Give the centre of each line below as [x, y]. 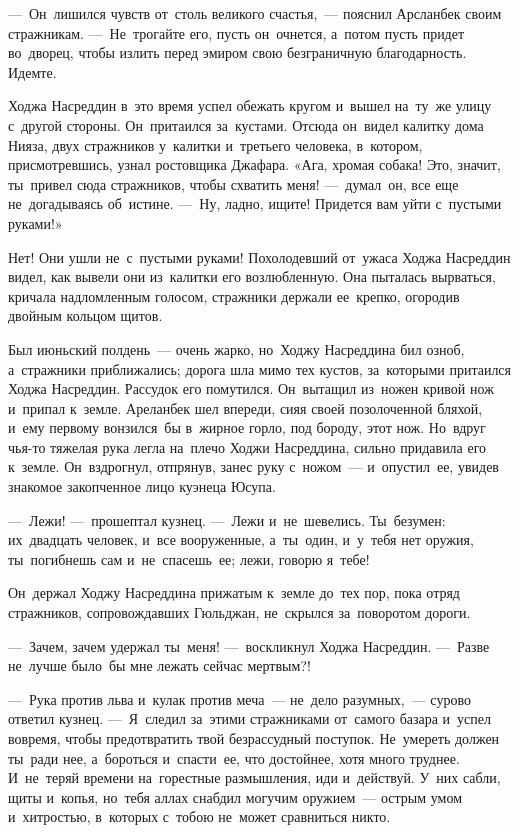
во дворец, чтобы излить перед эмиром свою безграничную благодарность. [237, 52]
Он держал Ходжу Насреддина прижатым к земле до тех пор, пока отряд [234, 592]
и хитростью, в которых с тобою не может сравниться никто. [199, 816]
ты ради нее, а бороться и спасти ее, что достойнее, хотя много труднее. [234, 757]
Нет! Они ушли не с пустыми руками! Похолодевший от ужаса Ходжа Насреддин [259, 256]
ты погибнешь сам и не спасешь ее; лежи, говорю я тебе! [189, 558]
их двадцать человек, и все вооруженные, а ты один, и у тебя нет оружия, [241, 539]
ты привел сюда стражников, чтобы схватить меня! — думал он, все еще [233, 183]
